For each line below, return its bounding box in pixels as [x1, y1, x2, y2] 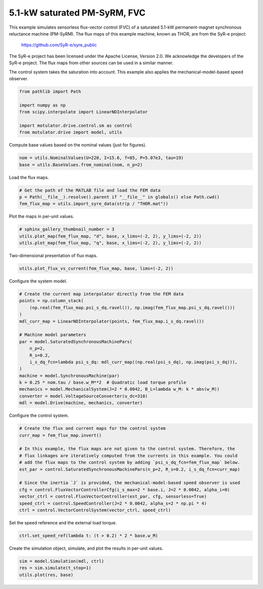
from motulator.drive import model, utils [19, 129, 122, 135]
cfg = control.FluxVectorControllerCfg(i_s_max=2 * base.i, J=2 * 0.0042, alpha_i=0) [19, 487, 230, 492]
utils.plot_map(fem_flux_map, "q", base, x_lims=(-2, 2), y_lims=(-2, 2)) [19, 240, 202, 246]
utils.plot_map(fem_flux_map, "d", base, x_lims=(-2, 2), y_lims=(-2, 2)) [19, 233, 202, 239]
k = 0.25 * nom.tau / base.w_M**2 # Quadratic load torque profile [19, 380, 187, 385]
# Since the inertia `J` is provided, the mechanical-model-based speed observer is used [19, 480, 241, 486]
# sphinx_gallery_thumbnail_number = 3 [19, 227, 114, 232]
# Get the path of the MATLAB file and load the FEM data [19, 187, 161, 193]
